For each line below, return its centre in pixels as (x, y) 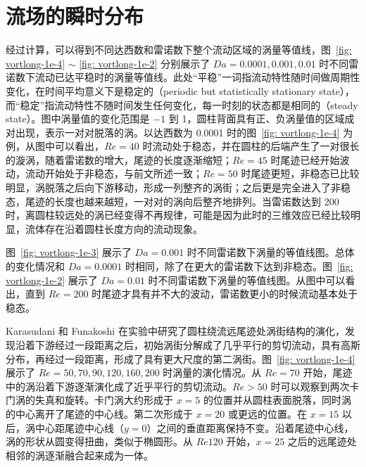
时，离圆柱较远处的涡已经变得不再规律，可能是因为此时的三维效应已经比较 (178, 215)
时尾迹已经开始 (305, 159)
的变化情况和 (35, 266)
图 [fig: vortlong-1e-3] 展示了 (69, 252)
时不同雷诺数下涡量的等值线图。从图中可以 (247, 280)
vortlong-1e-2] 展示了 (52, 280)
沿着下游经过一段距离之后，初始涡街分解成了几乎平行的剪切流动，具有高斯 (188, 345)
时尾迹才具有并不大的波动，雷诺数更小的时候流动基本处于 (225, 294)
